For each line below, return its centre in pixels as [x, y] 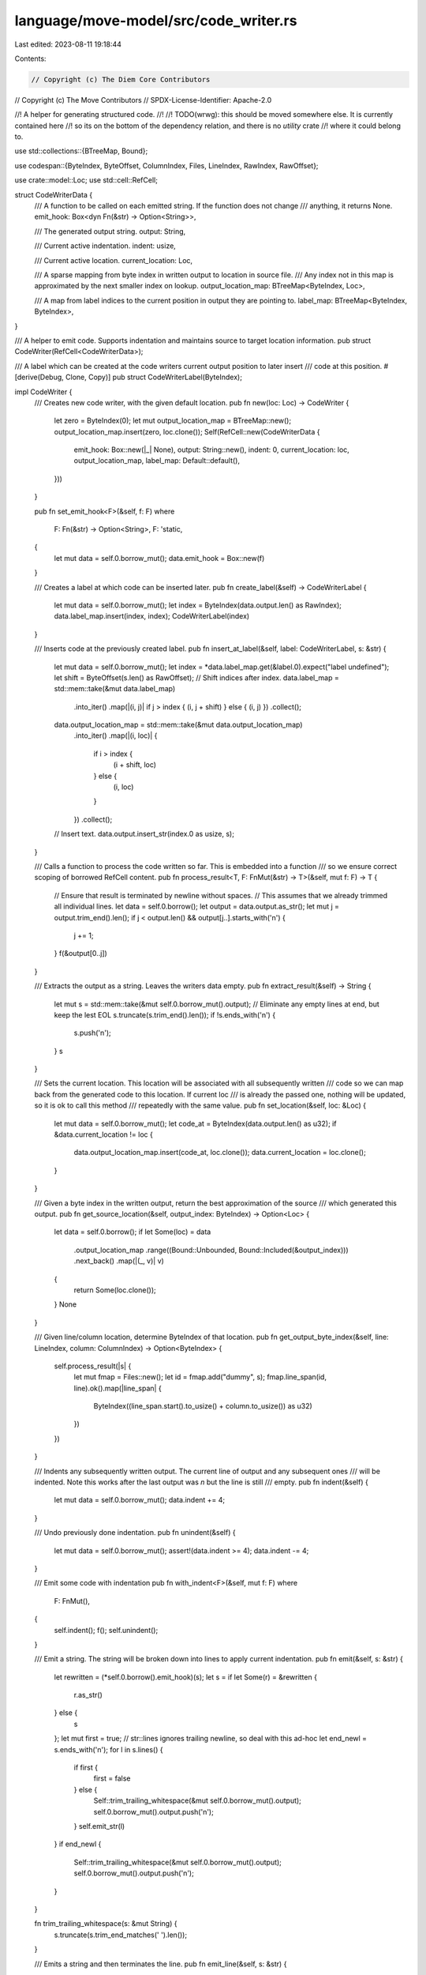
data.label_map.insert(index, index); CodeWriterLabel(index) [152, 616]
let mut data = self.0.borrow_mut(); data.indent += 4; [140, 1500]
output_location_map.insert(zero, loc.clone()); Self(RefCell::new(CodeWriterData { [187, 431]
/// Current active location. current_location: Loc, [114, 260]
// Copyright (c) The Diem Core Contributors [121, 79]
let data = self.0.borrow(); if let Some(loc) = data [133, 1232]
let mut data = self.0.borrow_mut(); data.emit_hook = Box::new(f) [159, 558]
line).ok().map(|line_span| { [118, 1388]
